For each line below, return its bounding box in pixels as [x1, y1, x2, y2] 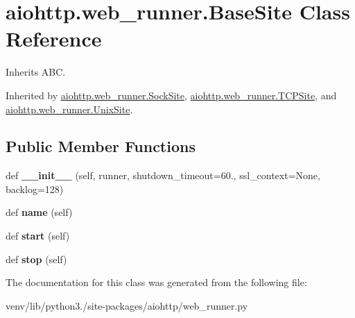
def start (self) [6, 228, 70, 243]
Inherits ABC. [6, 65, 66, 79]
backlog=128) [6, 181, 64, 196]
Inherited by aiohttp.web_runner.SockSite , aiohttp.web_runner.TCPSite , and [6, 87, 337, 102]
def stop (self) [6, 251, 67, 266]
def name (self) [6, 205, 73, 219]
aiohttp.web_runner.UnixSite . [6, 101, 133, 116]
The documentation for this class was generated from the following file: [6, 275, 307, 290]
